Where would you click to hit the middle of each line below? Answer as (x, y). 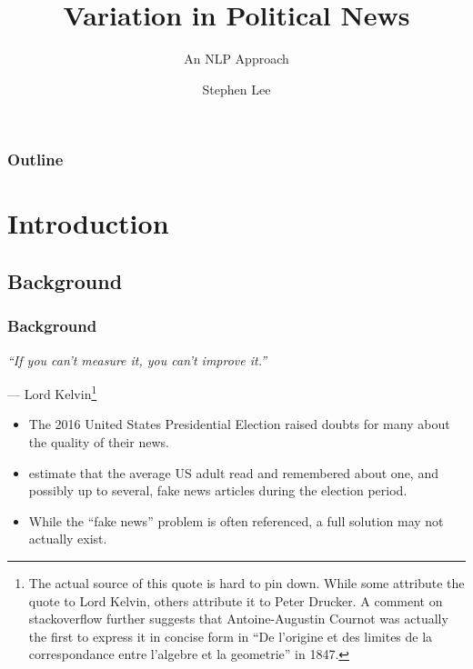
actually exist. (68, 539)
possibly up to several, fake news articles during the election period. (218, 490)
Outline (35, 160)
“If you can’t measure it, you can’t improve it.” (137, 359)
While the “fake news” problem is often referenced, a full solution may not (236, 520)
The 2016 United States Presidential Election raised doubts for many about (239, 424)
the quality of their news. (99, 442)
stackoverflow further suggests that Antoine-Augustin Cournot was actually (238, 619)
